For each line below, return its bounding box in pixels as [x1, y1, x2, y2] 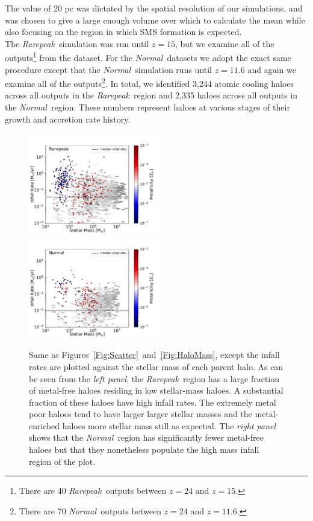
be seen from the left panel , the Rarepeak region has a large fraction [29, 372, 280, 385]
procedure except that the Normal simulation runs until [5, 63, 212, 75]
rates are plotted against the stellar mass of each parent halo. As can [29, 360, 284, 372]
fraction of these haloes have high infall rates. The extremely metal [29, 395, 276, 408]
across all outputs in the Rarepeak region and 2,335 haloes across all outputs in [5, 89, 298, 101]
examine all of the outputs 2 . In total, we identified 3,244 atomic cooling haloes [5, 75, 294, 89]
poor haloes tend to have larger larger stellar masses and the [29, 408, 252, 420]
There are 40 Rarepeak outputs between [19, 484, 167, 497]
